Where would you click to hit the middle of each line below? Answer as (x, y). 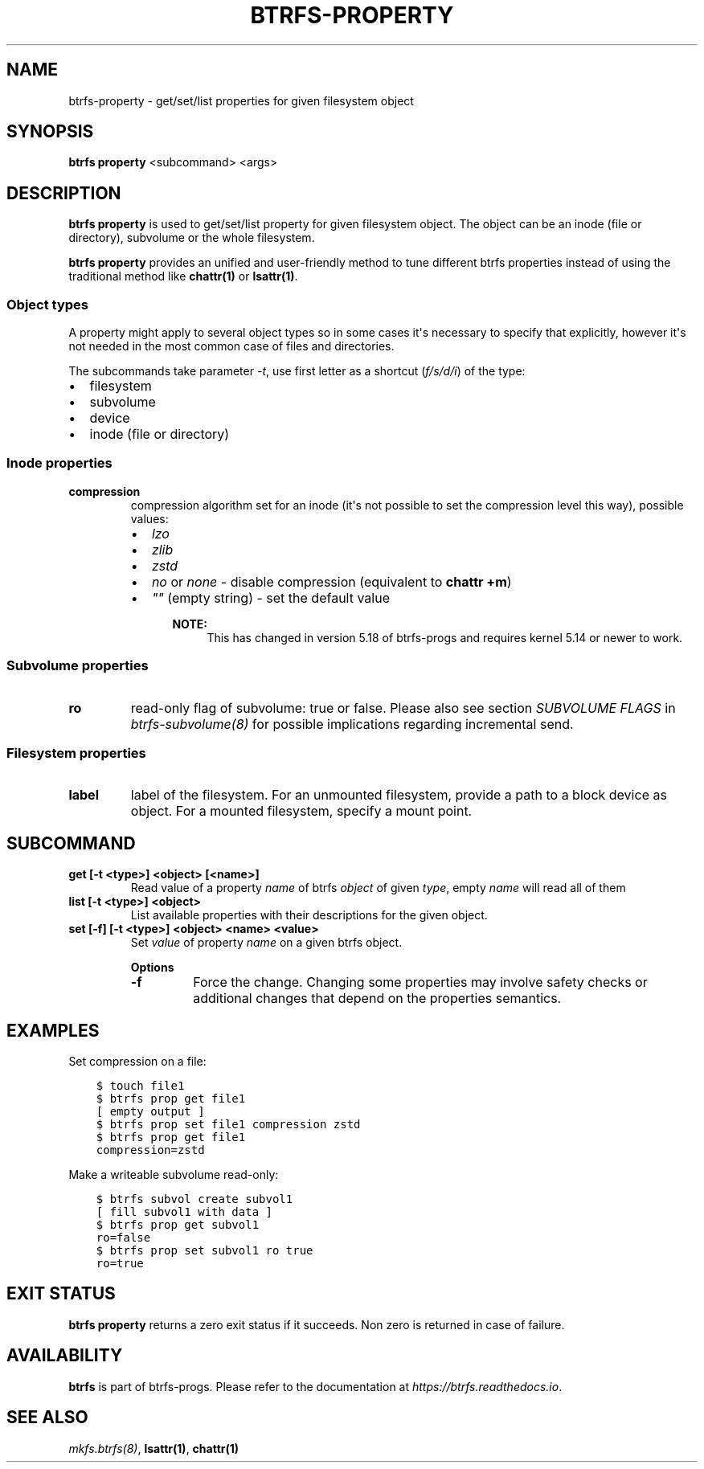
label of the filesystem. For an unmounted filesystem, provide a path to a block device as (399, 795)
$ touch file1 (140, 1085)
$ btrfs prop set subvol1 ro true (205, 1250)
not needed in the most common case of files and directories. (231, 346)
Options (152, 968)
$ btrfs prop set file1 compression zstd (228, 1124)
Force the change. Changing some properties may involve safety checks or (420, 982)
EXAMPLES (53, 1030)
